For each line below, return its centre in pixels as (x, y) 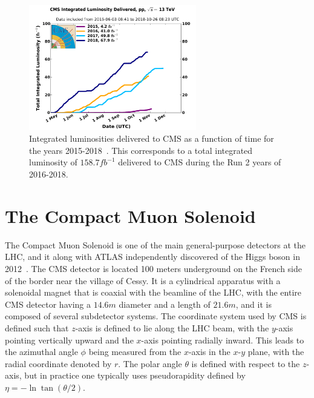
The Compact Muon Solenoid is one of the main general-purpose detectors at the (155, 244)
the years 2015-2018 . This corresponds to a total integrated (141, 150)
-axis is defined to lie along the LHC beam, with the (172, 327)
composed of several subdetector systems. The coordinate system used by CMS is (156, 316)
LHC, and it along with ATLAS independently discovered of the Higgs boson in (152, 257)
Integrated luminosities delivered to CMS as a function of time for (152, 138)
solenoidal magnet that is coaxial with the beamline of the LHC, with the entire (153, 292)
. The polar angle (150, 363)
